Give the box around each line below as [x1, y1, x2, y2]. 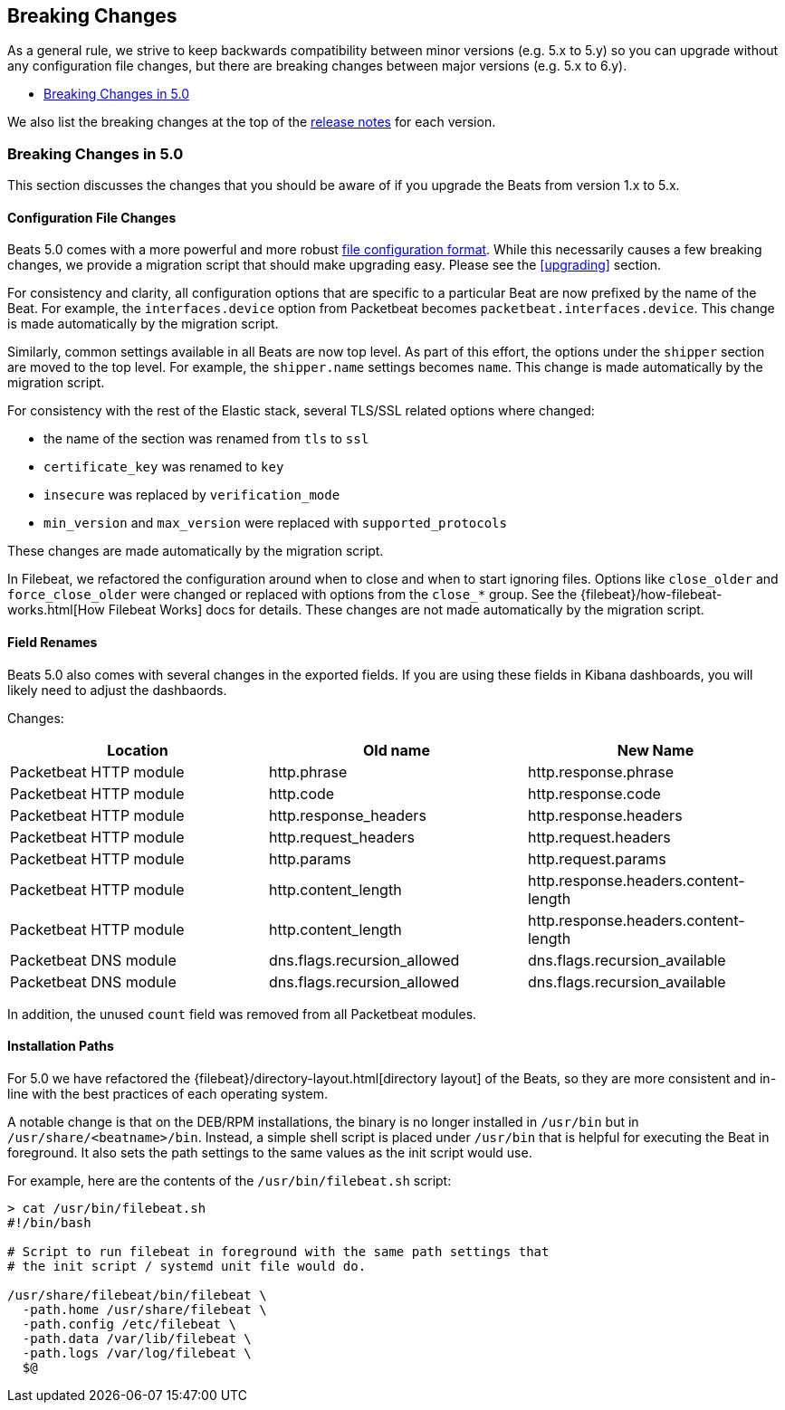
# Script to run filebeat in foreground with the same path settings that [7, 1243, 550, 1259]
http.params [268, 849, 351, 868]
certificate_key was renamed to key [43, 459, 284, 475]
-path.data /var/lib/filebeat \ [22, 1330, 252, 1346]
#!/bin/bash [7, 1215, 91, 1230]
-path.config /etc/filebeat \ [22, 1316, 236, 1331]
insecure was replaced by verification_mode [43, 487, 340, 503]
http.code [268, 784, 335, 803]
